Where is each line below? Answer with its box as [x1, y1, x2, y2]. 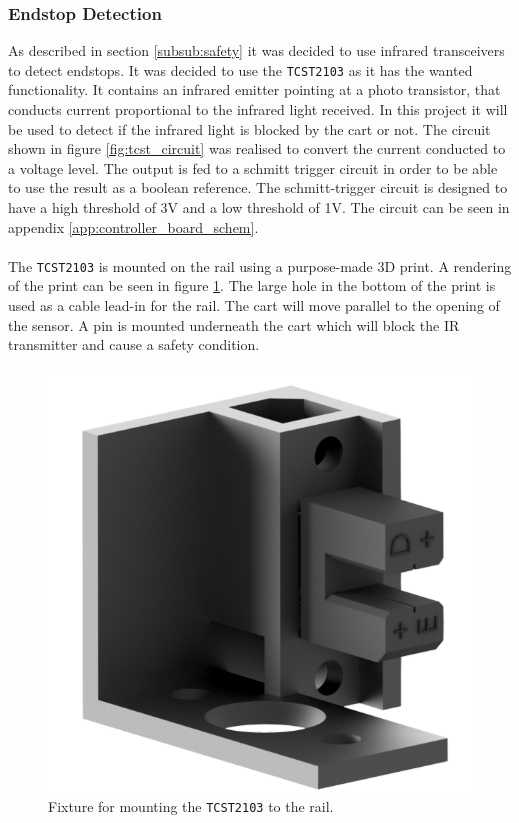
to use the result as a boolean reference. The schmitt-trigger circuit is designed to [8, 177, 508, 198]
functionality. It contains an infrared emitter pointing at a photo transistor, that [8, 79, 501, 100]
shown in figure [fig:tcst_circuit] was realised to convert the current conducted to [8, 138, 506, 159]
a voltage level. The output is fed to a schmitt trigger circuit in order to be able [8, 157, 498, 178]
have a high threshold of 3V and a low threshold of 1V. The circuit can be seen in [8, 197, 510, 218]
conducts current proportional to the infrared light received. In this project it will [8, 99, 508, 120]
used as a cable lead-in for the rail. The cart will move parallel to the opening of [8, 295, 500, 316]
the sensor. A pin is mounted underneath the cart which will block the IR [8, 314, 460, 335]
